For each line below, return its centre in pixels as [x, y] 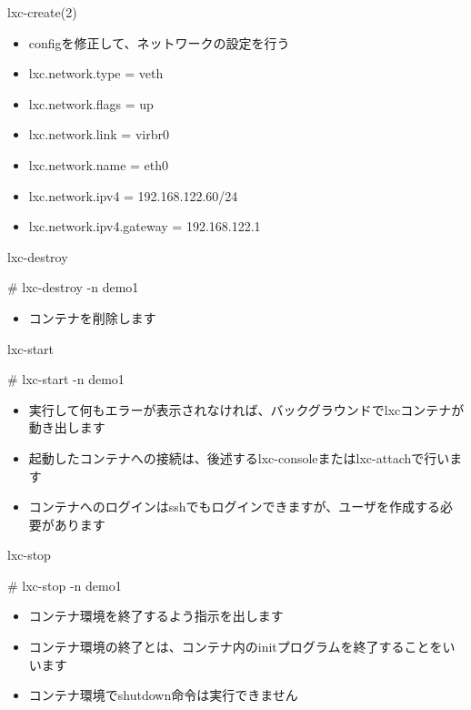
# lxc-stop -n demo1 [65, 585]
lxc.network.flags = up [91, 103]
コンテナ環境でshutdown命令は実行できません [163, 695]
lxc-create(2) [42, 12]
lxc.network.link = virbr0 [99, 134]
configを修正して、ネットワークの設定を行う [159, 42]
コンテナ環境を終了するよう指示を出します [156, 616]
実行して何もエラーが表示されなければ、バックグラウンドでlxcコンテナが [246, 409]
